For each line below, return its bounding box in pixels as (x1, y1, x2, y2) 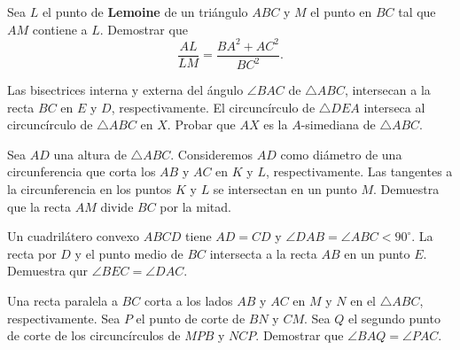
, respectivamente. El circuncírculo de (111, 97, 316, 116)
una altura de (53, 144, 127, 163)
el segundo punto (347, 308, 441, 327)
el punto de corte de (136, 308, 246, 327)
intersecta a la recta (209, 244, 317, 262)
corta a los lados (144, 292, 233, 310)
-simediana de (300, 115, 376, 134)
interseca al (363, 97, 425, 116)
